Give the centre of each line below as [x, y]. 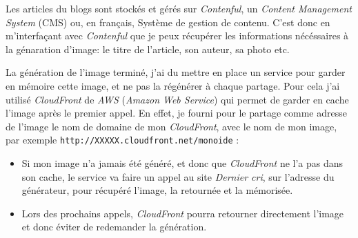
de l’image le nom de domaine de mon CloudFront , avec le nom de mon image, [171, 126]
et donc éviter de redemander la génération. [114, 227]
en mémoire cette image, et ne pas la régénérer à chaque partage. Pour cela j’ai [173, 85]
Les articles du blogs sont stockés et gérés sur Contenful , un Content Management [179, 8]
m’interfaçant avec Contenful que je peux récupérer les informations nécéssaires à [177, 36]
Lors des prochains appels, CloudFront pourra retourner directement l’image [183, 213]
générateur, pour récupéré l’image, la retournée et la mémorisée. [157, 190]
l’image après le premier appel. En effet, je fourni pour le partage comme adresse [176, 113]
